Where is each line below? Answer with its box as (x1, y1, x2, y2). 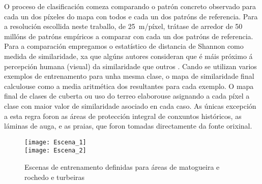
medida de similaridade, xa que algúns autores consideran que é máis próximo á (4, 50, 253, 61)
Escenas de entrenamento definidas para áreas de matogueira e (24, 162, 220, 172)
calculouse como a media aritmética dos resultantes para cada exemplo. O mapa (4, 80, 254, 91)
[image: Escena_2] (24, 147, 86, 155)
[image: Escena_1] (24, 138, 86, 146)
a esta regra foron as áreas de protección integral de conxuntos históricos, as (4, 110, 242, 121)
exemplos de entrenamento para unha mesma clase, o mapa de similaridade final (4, 71, 254, 81)
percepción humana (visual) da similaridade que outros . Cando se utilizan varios (4, 60, 257, 71)
